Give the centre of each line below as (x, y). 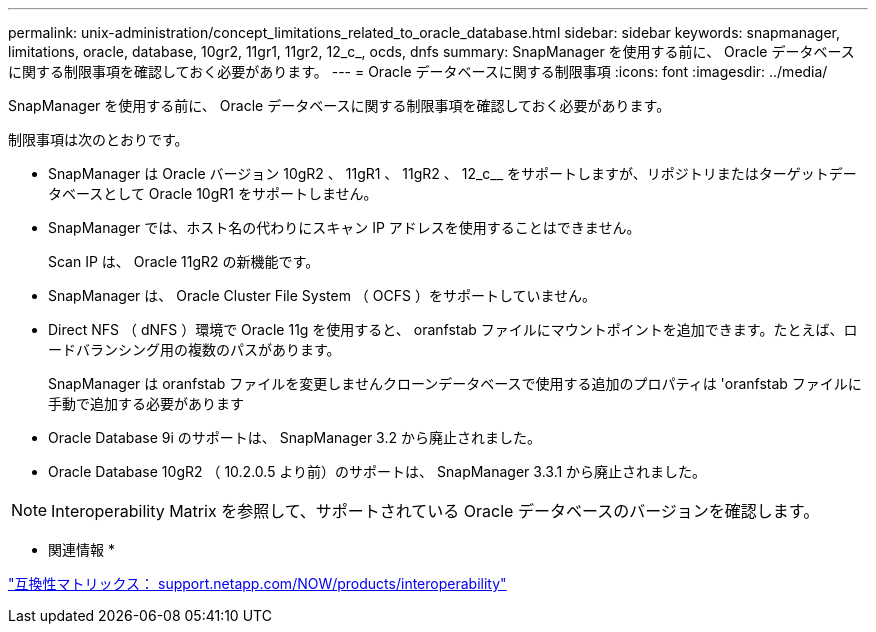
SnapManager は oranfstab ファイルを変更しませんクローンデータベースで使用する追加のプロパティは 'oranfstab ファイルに (455, 383)
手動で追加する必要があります (146, 403)
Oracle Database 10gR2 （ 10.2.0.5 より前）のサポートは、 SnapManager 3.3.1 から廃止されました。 (377, 471)
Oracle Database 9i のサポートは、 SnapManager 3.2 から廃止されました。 (294, 437)
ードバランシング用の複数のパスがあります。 (194, 349)
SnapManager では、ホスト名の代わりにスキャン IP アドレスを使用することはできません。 (344, 227)
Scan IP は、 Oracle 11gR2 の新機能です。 (184, 261)
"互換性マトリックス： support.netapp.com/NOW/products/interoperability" (257, 583)
